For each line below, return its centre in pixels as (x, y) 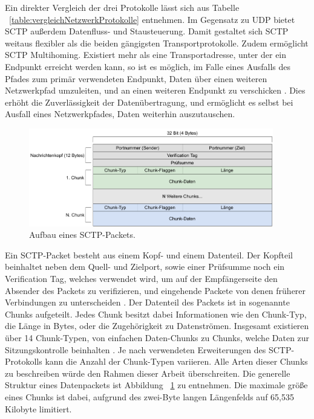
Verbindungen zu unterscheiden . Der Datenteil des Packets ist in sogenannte (147, 302)
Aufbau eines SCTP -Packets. (82, 235)
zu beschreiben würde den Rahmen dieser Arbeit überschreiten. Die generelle (148, 373)
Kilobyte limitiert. (38, 408)
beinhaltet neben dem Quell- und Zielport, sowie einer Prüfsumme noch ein (145, 267)
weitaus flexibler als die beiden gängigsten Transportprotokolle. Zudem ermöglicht (157, 43)
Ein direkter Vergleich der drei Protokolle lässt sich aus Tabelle (122, 7)
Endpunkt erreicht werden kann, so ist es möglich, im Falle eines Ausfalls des (148, 66)
